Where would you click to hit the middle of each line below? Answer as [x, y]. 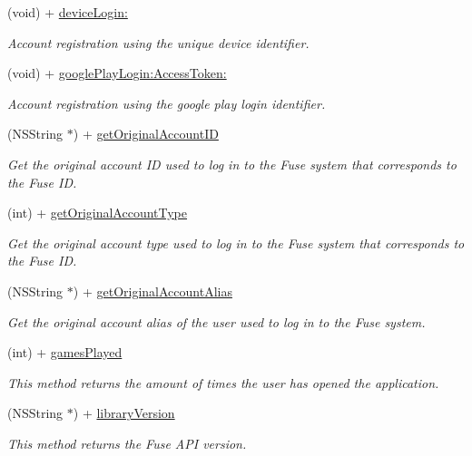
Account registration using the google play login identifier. [167, 103]
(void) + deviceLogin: [68, 12]
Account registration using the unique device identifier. [158, 42]
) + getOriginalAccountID [146, 134]
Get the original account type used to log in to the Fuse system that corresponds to [236, 243]
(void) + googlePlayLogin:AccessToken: [117, 73]
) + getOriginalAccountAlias [152, 291]
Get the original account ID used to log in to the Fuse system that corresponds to [232, 164]
